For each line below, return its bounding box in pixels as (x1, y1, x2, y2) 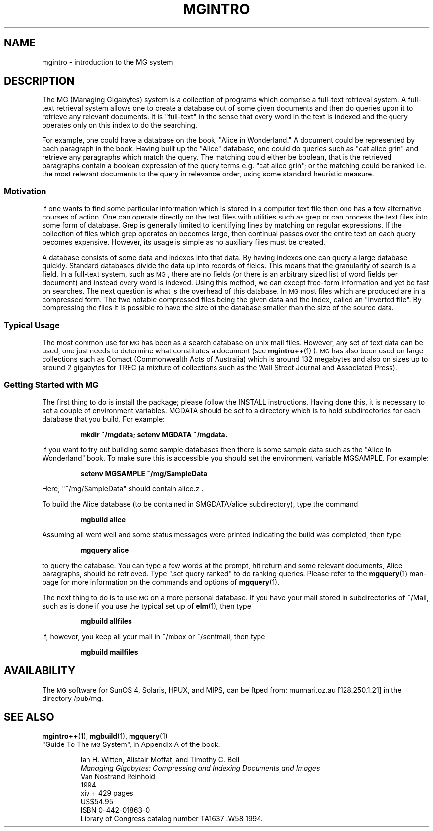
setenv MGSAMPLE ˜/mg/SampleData (80, 469, 208, 478)
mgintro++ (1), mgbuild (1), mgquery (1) (42, 732, 168, 741)
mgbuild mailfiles (80, 647, 138, 656)
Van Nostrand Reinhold (80, 772, 155, 781)
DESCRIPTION (4, 75, 75, 87)
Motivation (4, 186, 46, 196)
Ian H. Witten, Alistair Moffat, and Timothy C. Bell (80, 755, 240, 764)
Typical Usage (4, 320, 60, 330)
